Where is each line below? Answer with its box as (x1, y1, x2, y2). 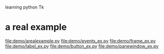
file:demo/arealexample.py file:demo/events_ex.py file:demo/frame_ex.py (5, 38, 156, 44)
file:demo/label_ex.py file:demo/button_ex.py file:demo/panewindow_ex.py (5, 43, 159, 49)
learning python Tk (5, 4, 44, 10)
